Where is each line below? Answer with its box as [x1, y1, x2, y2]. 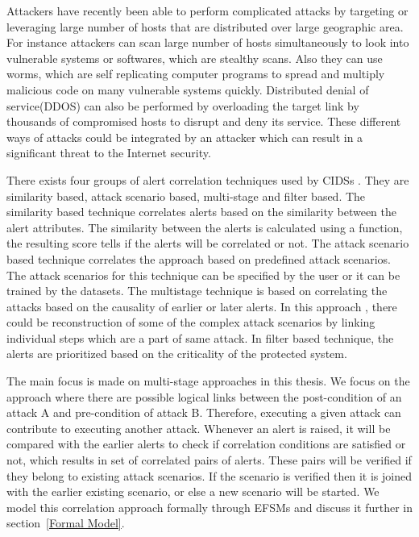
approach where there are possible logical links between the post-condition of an [6, 388, 402, 405]
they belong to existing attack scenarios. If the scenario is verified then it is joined [6, 467, 413, 484]
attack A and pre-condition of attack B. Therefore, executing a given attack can [6, 404, 401, 421]
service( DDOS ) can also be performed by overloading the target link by [6, 97, 359, 114]
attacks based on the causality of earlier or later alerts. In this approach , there [6, 298, 397, 314]
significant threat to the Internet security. [6, 144, 211, 161]
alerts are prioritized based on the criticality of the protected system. [6, 345, 347, 362]
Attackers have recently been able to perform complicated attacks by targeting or [6, 2, 409, 19]
